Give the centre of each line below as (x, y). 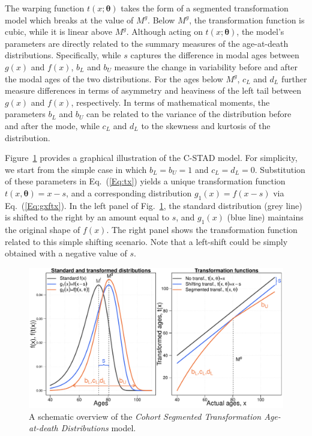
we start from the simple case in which (76, 169)
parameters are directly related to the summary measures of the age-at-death (147, 43)
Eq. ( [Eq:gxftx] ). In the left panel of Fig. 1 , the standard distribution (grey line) (154, 205)
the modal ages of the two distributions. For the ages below (114, 78)
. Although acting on (164, 32)
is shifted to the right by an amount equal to (87, 217)
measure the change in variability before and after (206, 66)
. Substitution (280, 169)
